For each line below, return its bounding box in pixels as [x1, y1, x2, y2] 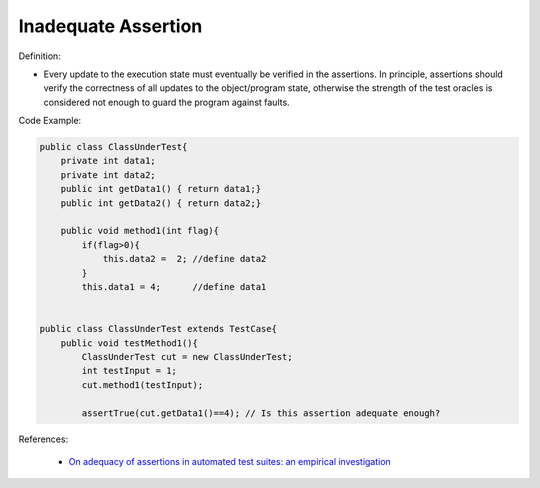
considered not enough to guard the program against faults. [43, 96, 290, 108]
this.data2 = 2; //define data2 [102, 253, 267, 265]
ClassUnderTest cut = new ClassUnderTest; [81, 351, 294, 362]
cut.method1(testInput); [81, 379, 204, 390]
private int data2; [60, 169, 157, 180]
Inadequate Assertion [18, 15, 203, 37]
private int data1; [60, 155, 157, 167]
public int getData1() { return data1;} [60, 183, 262, 195]
